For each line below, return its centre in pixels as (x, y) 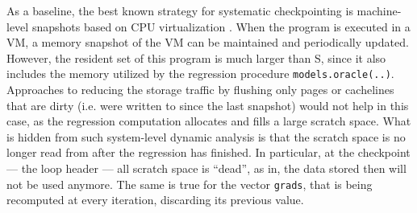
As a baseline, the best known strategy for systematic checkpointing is (180, 10)
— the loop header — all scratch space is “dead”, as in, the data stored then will (206, 168)
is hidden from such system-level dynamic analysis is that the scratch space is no (206, 136)
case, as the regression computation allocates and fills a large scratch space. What (209, 121)
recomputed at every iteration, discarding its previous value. (155, 200)
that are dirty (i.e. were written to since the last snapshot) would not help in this (208, 105)
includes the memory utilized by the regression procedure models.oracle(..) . (200, 74)
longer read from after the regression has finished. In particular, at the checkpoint (208, 152)
